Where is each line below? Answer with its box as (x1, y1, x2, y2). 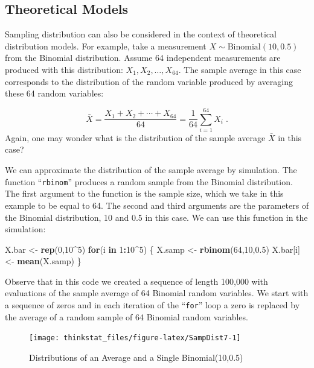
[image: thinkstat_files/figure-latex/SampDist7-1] (29, 334, 241, 343)
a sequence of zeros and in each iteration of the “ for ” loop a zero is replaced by (5, 299, 300, 311)
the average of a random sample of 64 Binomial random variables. (5, 310, 248, 323)
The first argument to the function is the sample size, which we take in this (5, 187, 284, 200)
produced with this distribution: (5, 63, 123, 75)
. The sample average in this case (178, 63, 301, 75)
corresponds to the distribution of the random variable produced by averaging (5, 75, 293, 87)
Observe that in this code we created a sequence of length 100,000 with (5, 274, 268, 287)
